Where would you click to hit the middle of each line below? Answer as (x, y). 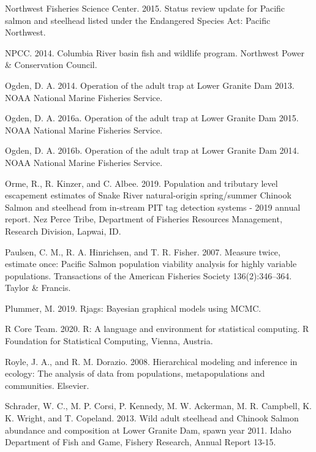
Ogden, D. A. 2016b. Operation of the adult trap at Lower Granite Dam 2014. (152, 150)
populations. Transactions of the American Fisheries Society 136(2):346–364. (149, 275)
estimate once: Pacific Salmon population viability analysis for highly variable (151, 264)
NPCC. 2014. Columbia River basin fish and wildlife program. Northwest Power (155, 52)
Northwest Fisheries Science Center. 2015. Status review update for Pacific (145, 8)
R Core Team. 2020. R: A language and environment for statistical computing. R (157, 329)
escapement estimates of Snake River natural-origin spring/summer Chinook (148, 195)
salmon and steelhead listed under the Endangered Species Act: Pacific (138, 20)
